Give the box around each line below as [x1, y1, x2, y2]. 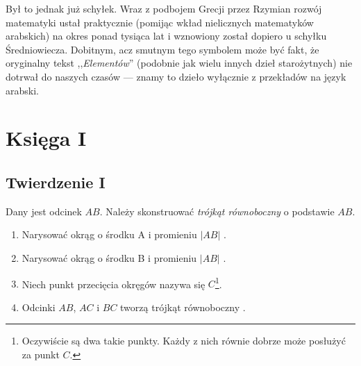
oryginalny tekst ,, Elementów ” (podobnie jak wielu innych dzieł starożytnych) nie [6, 56, 353, 70]
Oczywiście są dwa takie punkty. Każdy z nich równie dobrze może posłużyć [22, 333, 346, 348]
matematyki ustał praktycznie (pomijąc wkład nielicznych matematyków [6, 15, 314, 29]
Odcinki [22, 299, 56, 314]
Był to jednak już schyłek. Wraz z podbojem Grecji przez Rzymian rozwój [6, 1, 322, 15]
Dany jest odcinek [6, 203, 82, 218]
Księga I [6, 124, 87, 152]
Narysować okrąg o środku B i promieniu [22, 250, 197, 265]
